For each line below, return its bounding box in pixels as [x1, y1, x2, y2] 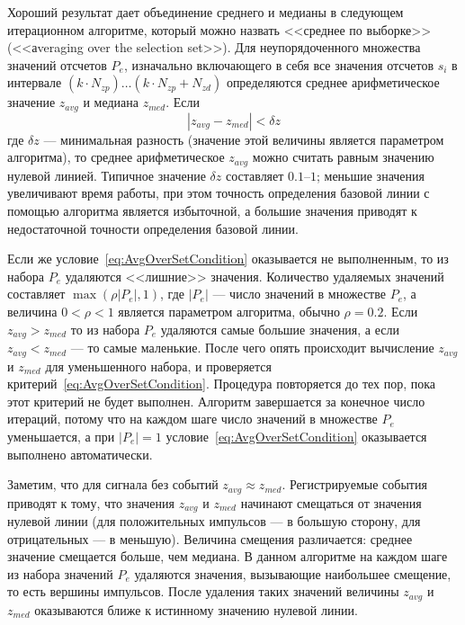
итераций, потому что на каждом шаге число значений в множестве [7, 409, 378, 428]
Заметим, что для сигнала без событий [7, 475, 219, 494]
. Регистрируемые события [282, 475, 427, 494]
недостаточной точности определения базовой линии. [7, 219, 299, 237]
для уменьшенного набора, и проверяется [45, 356, 273, 375]
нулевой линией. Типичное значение [7, 165, 206, 184]
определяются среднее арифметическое [226, 73, 440, 92]
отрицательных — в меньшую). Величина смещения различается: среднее [7, 529, 413, 548]
